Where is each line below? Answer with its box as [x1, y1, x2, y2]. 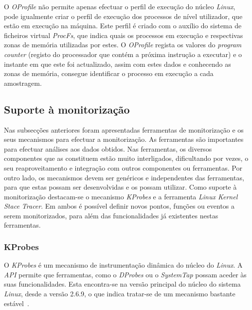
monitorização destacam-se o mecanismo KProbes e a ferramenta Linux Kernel [4, 191, 238, 201]
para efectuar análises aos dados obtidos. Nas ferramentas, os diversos [4, 143, 212, 154]
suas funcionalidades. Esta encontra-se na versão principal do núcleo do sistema [4, 279, 241, 289]
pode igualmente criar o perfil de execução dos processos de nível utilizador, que [4, 11, 243, 21]
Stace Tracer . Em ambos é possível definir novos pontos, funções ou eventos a [4, 201, 235, 211]
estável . [4, 298, 29, 308]
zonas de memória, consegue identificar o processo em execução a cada [4, 68, 214, 78]
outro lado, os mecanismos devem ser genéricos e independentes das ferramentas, [4, 172, 244, 182]
